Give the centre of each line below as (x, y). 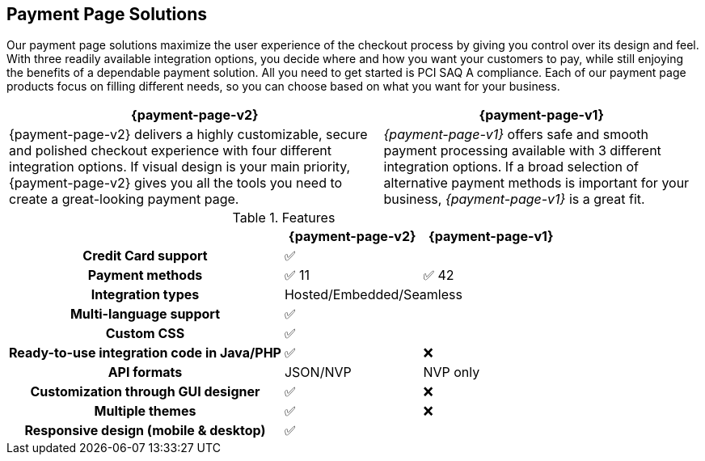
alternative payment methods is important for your (536, 183)
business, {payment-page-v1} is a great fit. (514, 199)
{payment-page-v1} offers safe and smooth (516, 135)
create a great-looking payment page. (124, 199)
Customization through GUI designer (145, 392)
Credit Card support (145, 256)
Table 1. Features (284, 218)
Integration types (145, 295)
